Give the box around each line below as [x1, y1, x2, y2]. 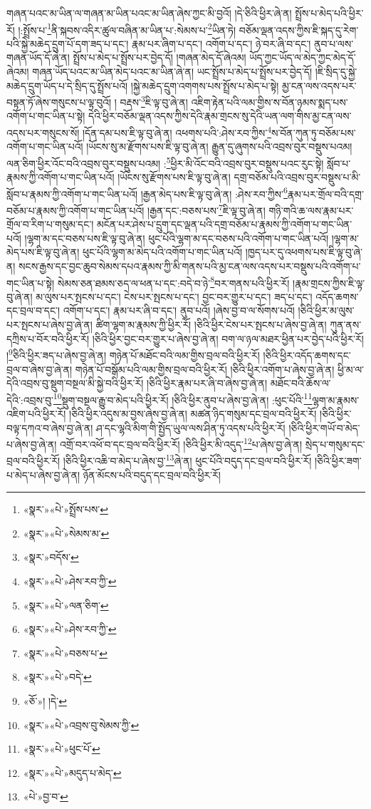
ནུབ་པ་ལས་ [314, 36, 354, 51]
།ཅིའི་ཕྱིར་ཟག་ [314, 453, 362, 468]
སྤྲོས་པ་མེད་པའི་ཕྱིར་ [295, 6, 364, 20]
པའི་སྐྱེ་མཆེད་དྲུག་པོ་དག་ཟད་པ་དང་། [6, 36, 129, 51]
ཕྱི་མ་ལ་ [337, 361, 364, 376]
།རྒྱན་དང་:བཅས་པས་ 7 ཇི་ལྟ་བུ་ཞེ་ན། [147, 201, 266, 217]
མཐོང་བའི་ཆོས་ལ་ [270, 376, 331, 391]
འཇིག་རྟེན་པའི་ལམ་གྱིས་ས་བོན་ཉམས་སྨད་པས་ [191, 94, 348, 109]
